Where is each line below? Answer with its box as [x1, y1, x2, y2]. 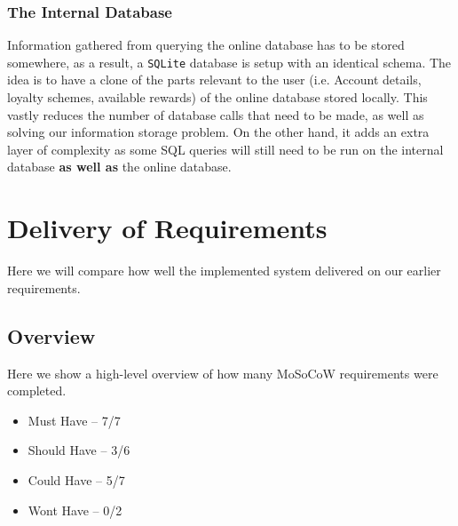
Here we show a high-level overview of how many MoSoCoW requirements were [7, 363, 438, 382]
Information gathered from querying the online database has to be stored [7, 36, 405, 54]
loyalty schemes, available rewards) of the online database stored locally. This [7, 88, 428, 107]
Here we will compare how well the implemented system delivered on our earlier [7, 261, 441, 280]
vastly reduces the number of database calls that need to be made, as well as [7, 105, 424, 124]
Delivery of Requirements [7, 210, 328, 246]
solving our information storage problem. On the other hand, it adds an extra [7, 123, 430, 141]
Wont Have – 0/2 [28, 500, 122, 519]
